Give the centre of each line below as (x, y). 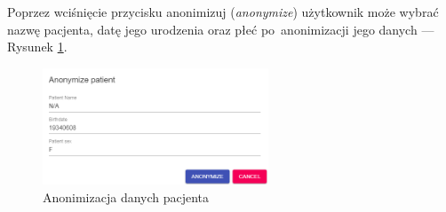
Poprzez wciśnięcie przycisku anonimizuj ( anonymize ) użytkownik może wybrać (223, 12)
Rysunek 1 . (37, 47)
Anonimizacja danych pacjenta (126, 196)
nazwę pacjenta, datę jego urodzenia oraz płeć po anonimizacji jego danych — (221, 29)
